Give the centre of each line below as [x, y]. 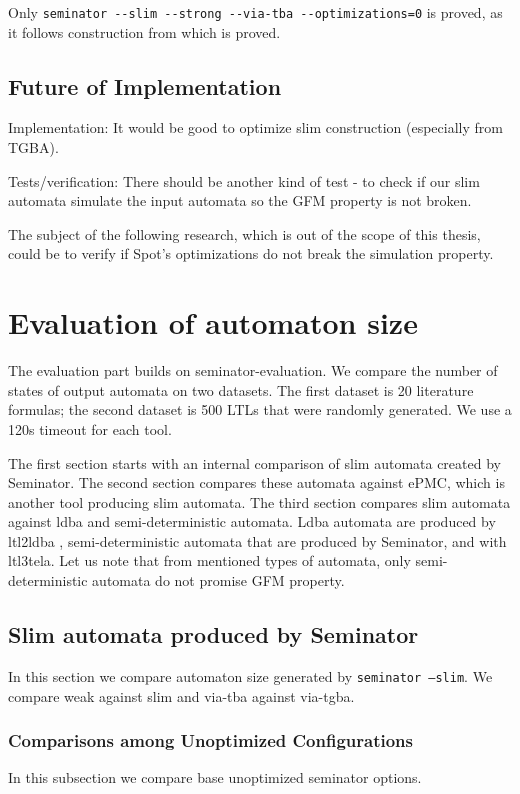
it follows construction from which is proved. [144, 31]
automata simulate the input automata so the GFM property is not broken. [240, 200]
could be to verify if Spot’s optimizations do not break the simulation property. [251, 253]
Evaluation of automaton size [213, 322]
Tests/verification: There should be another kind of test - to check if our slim [244, 180]
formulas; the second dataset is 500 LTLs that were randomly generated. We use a [260, 409]
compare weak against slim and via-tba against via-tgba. [181, 695]
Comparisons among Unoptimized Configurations [210, 740]
